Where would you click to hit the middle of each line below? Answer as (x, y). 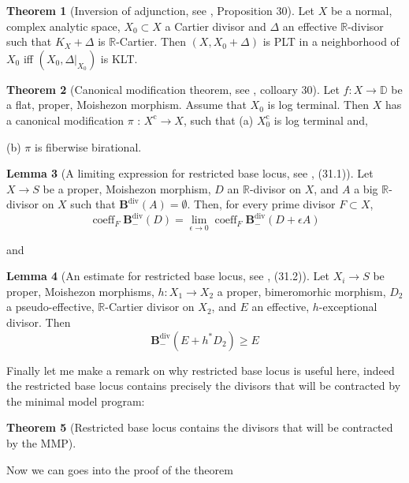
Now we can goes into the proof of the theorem (120, 469)
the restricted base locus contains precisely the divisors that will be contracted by (204, 386)
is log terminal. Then (318, 105)
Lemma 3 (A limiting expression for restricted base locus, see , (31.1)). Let (190, 173)
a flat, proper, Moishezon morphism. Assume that (126, 105)
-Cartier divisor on (150, 307)
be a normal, (361, 10)
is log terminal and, (321, 120)
